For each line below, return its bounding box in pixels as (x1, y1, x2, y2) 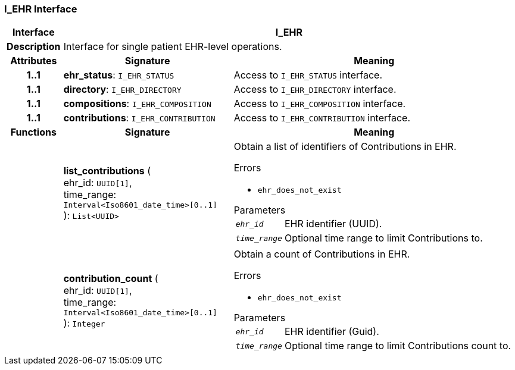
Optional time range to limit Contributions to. (284, 232, 483, 244)
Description (7, 40, 61, 53)
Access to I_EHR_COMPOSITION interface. (233, 98, 406, 110)
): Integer (63, 317, 105, 330)
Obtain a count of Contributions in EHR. (233, 248, 410, 261)
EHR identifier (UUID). (284, 218, 382, 230)
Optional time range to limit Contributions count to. (284, 340, 511, 352)
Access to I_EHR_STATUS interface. (233, 69, 383, 81)
